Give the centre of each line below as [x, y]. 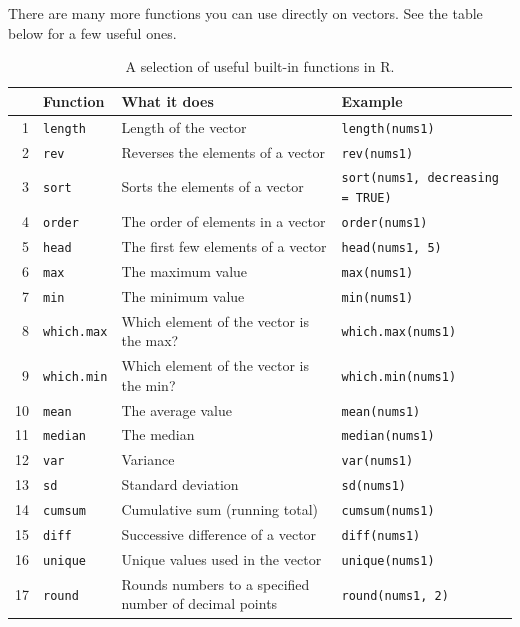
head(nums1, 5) [391, 247]
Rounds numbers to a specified [215, 583]
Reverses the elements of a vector [223, 151]
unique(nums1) [388, 560]
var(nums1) [377, 461]
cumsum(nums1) [388, 511]
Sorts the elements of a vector [212, 186]
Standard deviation [180, 484]
